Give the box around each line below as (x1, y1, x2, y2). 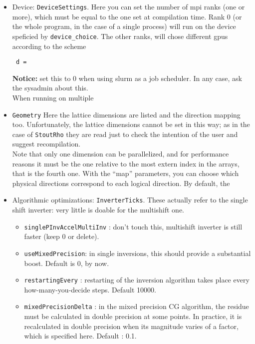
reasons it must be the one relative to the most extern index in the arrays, (12, 158, 240, 168)
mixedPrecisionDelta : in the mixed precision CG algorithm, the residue (24, 301, 249, 311)
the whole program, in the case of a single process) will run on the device (12, 21, 236, 31)
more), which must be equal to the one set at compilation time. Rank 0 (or (12, 11, 242, 21)
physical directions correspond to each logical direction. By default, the (12, 177, 230, 188)
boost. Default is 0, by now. (24, 257, 109, 268)
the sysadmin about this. (12, 82, 88, 93)
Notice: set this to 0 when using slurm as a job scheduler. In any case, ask (12, 72, 242, 83)
